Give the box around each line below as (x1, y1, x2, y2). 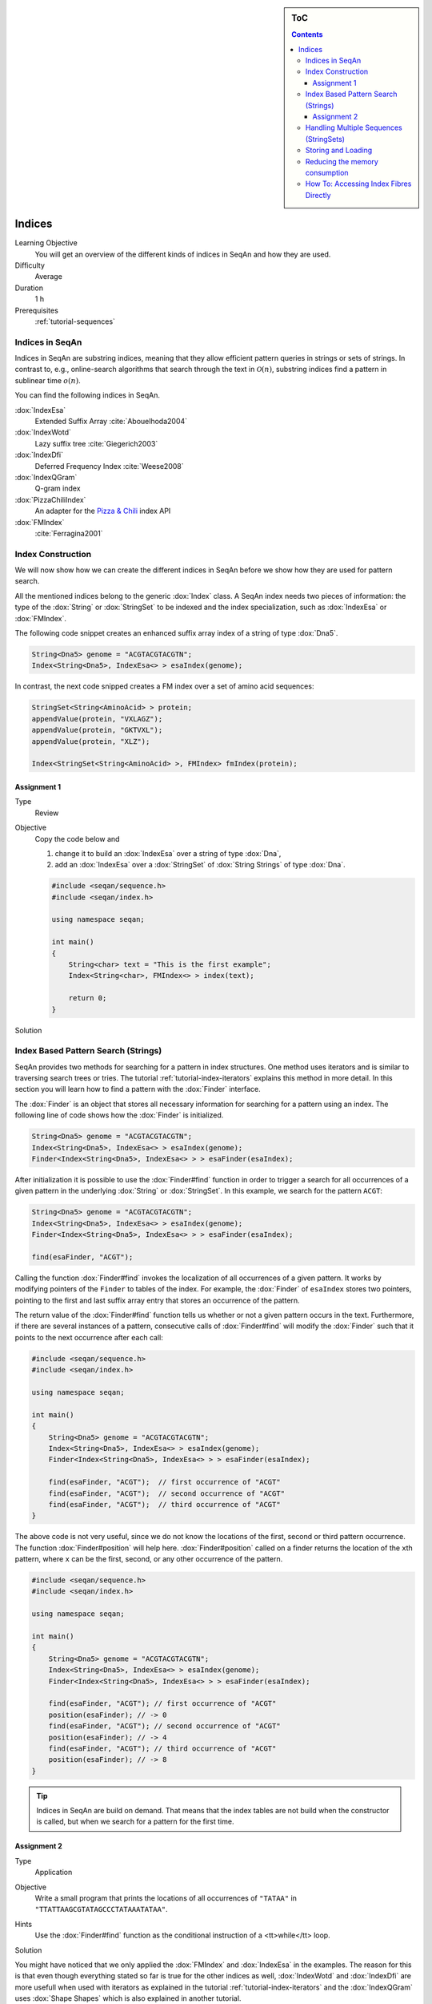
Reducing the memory (305, 156, 379, 166)
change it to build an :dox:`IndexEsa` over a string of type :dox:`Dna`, (54, 848, 282, 858)
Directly (305, 190, 331, 200)
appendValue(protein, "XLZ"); (31, 737, 150, 745)
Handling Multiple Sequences (305, 123, 403, 132)
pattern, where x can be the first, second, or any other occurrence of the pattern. (14, 1554, 283, 1564)
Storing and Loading (305, 145, 373, 156)
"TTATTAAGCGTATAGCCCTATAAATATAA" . (34, 1905, 168, 1914)
